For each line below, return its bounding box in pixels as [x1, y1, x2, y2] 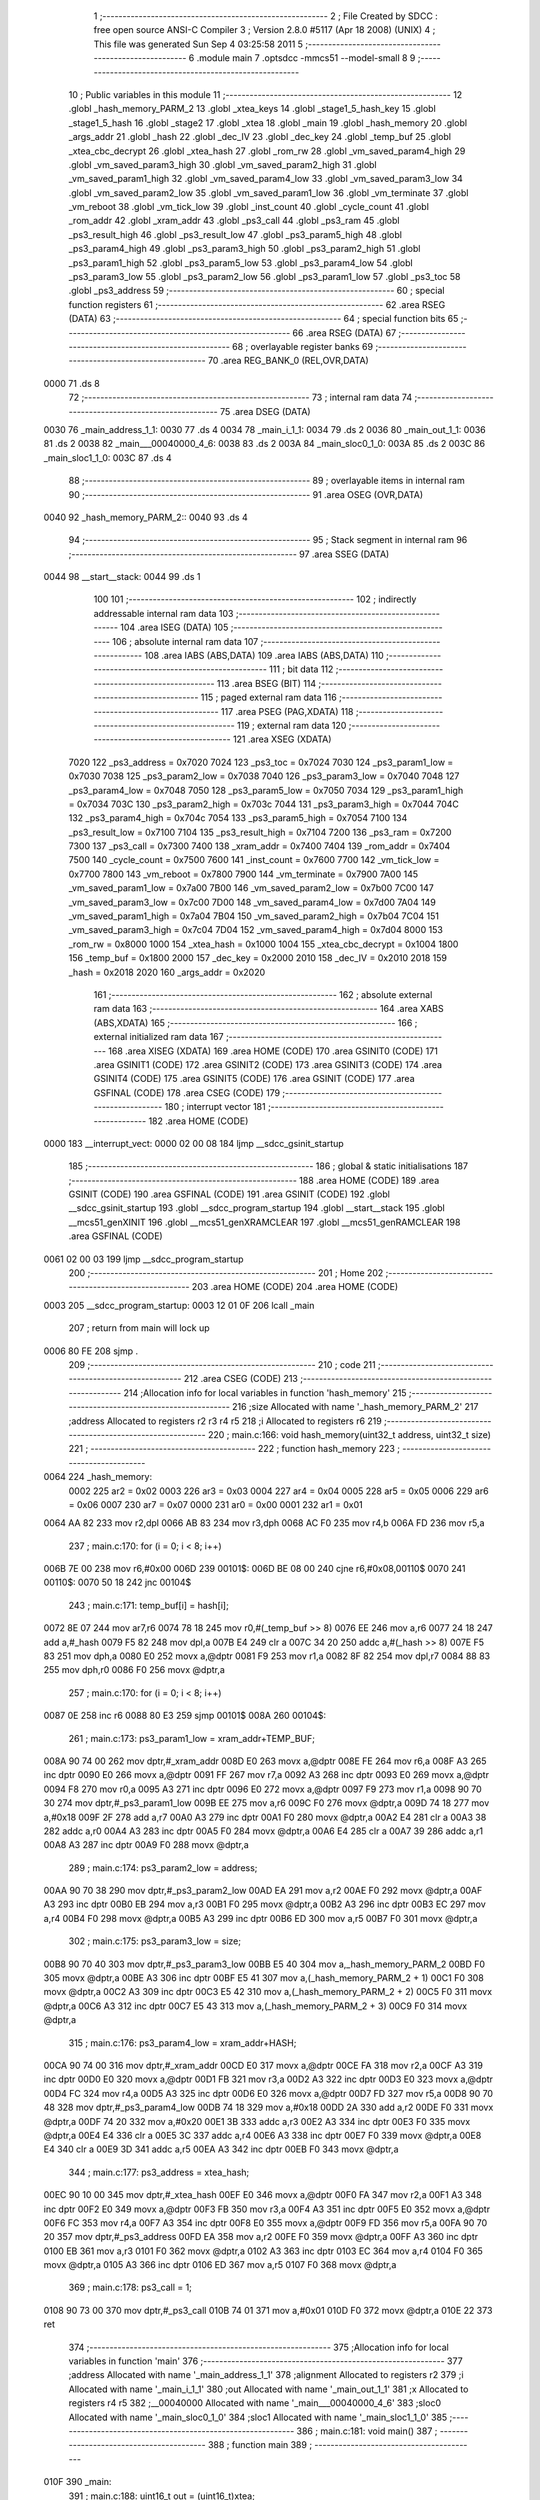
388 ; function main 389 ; [207, 2439, 313, 2451]
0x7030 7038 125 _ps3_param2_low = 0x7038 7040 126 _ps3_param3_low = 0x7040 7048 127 [68, 770, 460, 782]
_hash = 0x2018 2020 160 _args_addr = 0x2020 [68, 966, 266, 978]
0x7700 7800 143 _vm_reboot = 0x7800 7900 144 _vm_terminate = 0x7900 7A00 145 [68, 868, 419, 880]
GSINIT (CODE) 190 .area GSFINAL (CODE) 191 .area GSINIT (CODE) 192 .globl [68, 1188, 390, 1200]
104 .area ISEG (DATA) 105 [120, 621, 229, 634]
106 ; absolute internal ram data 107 [111, 635, 259, 647]
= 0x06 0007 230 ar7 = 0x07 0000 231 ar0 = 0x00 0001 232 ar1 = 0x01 [68, 1498, 364, 1510]
